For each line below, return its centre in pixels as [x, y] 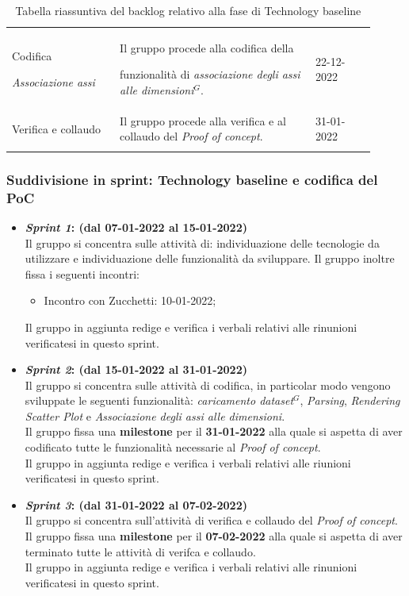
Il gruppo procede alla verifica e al [203, 120]
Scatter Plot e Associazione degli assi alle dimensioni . [155, 415]
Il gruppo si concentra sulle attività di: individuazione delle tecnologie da [202, 242]
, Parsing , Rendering [350, 400]
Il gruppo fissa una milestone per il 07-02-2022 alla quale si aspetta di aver [214, 536]
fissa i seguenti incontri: [82, 273]
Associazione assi [54, 82]
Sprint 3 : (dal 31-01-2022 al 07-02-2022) [136, 504]
